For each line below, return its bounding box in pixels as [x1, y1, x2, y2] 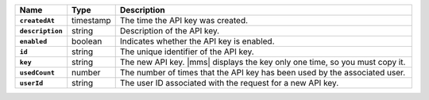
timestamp [71, 15, 111, 25]
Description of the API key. [119, 25, 220, 36]
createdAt [19, 16, 56, 25]
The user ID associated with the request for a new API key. [119, 78, 339, 88]
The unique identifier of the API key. [119, 46, 254, 57]
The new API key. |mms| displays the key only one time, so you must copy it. [119, 56, 406, 67]
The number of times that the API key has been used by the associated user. [119, 67, 406, 78]
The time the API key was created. [119, 15, 249, 25]
